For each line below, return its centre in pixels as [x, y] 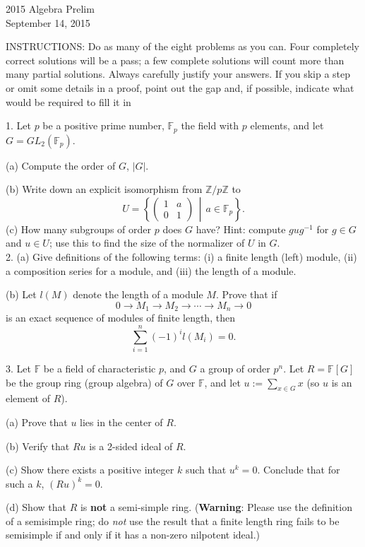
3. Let [18, 368]
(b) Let [21, 294]
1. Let [18, 125]
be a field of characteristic [100, 368]
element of [28, 398]
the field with [210, 125]
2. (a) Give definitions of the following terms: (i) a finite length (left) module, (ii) [181, 256]
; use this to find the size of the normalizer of [147, 243]
